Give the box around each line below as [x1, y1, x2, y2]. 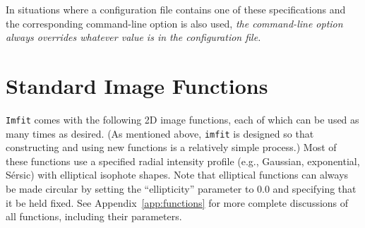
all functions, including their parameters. [6, 209, 182, 224]
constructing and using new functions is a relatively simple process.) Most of [6, 140, 337, 155]
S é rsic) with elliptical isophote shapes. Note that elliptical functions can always [6, 167, 349, 182]
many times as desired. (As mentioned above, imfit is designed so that [6, 126, 314, 140]
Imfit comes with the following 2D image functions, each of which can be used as [6, 112, 359, 126]
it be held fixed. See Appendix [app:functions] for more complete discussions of [6, 195, 349, 210]
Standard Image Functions [6, 71, 268, 100]
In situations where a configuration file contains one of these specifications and [6, 2, 346, 16]
